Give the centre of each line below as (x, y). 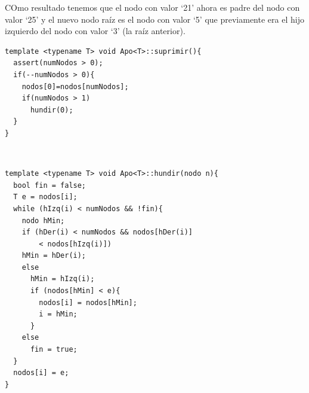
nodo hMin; (43, 220)
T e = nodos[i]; (45, 197)
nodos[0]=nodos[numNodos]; (75, 86)
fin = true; (54, 350)
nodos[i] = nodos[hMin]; (88, 302)
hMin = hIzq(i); (62, 279)
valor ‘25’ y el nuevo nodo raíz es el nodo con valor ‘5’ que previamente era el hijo (154, 19)
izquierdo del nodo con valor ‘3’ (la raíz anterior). (95, 31)
